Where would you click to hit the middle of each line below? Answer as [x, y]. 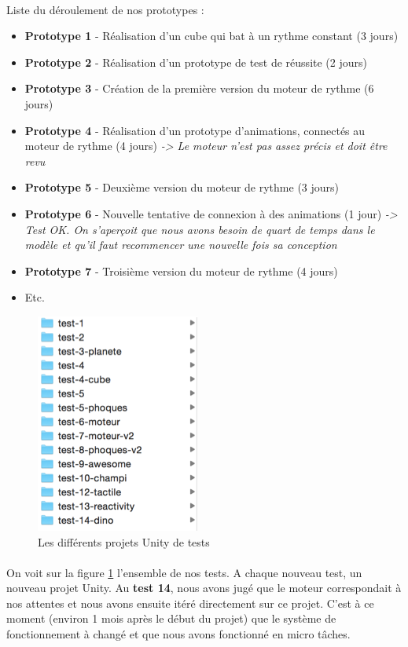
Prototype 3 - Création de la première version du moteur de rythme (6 [199, 88]
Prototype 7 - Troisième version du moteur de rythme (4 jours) [181, 270]
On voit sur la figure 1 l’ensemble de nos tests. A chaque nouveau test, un [184, 572]
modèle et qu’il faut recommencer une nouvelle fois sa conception [181, 245]
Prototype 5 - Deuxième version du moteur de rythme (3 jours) [182, 187]
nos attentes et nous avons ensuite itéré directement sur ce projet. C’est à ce [190, 603]
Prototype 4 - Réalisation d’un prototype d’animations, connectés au [195, 130]
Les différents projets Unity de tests [124, 541]
